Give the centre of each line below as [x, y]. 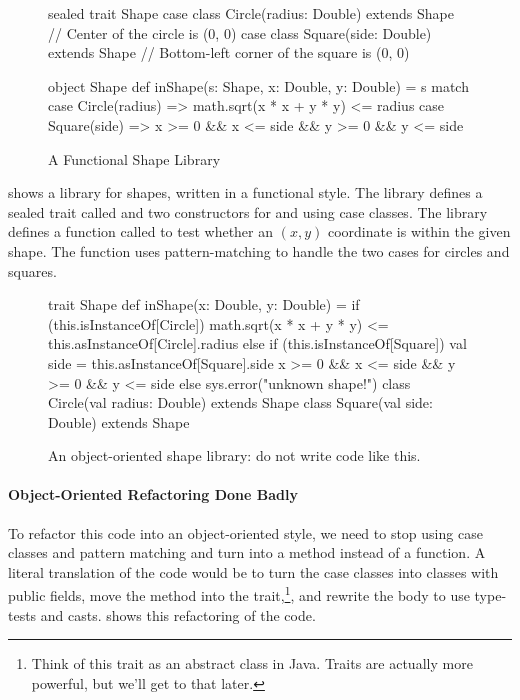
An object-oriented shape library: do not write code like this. [234, 455]
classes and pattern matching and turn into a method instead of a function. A [247, 552]
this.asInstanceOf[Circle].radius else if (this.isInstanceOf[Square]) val [257, 343]
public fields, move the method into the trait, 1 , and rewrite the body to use [239, 594]
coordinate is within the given [419, 231]
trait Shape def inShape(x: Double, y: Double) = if [204, 304]
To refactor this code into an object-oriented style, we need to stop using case [245, 532]
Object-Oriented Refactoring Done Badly [153, 494]
